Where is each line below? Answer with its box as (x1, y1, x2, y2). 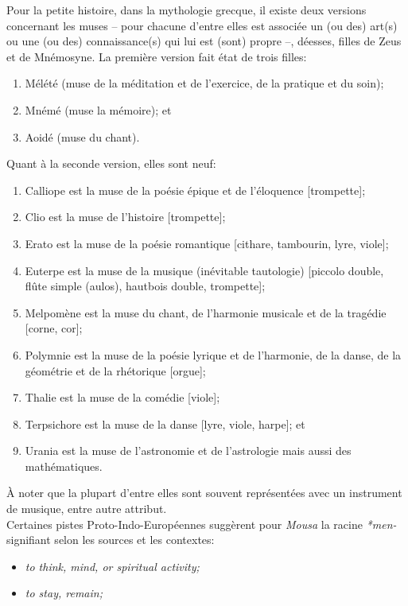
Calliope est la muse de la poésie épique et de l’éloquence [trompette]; (25, 181, 366, 198)
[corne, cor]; (25, 320, 83, 336)
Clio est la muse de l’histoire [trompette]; (25, 208, 226, 225)
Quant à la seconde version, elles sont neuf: (6, 155, 216, 172)
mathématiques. (25, 457, 103, 474)
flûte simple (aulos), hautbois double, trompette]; (25, 278, 266, 294)
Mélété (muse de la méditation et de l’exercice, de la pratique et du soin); (25, 75, 384, 91)
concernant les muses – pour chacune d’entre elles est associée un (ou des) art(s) (6, 17, 398, 33)
